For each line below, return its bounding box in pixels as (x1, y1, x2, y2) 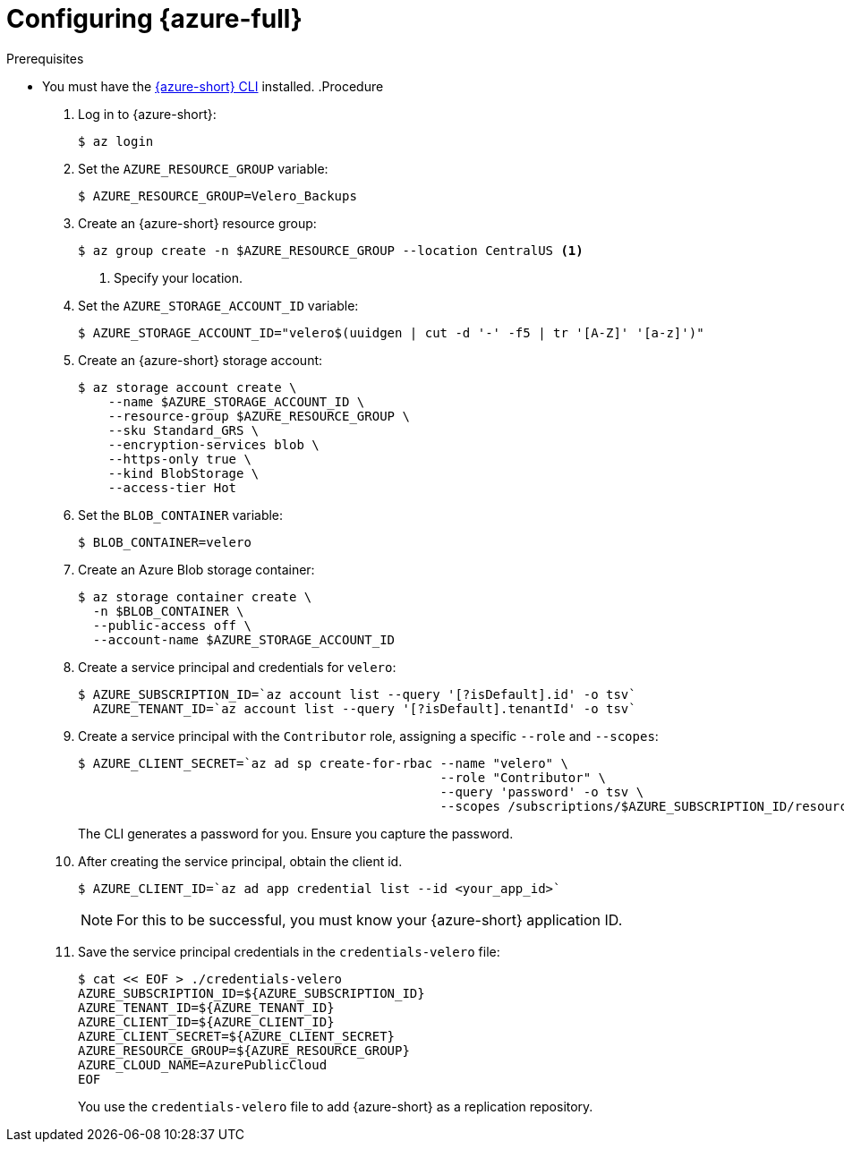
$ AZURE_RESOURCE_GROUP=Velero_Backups (78, 188, 357, 203)
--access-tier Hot (107, 480, 237, 495)
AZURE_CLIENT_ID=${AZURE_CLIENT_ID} (78, 1014, 335, 1029)
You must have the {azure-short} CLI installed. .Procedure (42, 78, 384, 94)
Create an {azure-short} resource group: (78, 215, 317, 231)
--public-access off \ (92, 617, 251, 633)
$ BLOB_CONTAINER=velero (78, 534, 251, 549)
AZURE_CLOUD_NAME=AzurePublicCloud (78, 1057, 328, 1072)
